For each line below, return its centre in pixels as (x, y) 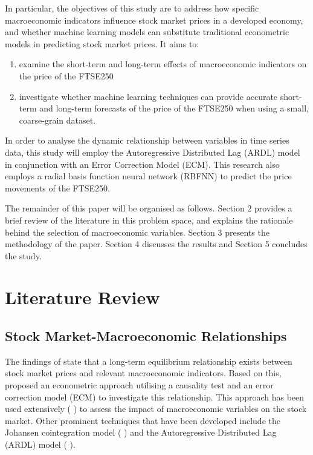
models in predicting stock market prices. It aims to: (102, 43)
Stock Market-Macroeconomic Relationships (146, 336)
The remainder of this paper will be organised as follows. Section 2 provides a (149, 208)
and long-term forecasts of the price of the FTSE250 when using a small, (174, 108)
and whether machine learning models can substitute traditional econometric (147, 32)
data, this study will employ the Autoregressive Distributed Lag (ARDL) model (153, 152)
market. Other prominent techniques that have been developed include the (143, 420)
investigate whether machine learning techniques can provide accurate (148, 96)
